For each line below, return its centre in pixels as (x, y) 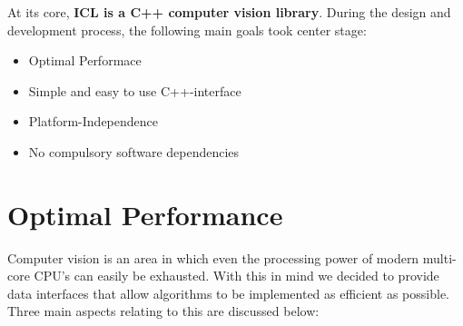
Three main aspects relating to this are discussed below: (163, 311)
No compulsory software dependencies (134, 151)
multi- (439, 257)
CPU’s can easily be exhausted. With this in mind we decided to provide (236, 276)
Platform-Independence (93, 121)
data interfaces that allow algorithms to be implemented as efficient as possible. (228, 293)
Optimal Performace (85, 60)
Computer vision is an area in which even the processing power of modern (213, 257)
